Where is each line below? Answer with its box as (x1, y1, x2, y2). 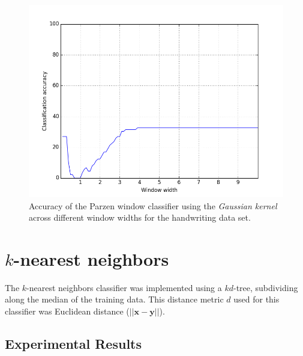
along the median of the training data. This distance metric (5, 293, 224, 305)
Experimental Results (5, 334, 142, 353)
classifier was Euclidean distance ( (5, 305, 130, 318)
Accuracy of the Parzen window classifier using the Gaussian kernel (29, 199, 277, 212)
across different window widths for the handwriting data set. (29, 211, 251, 224)
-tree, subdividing (233, 281, 298, 293)
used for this (233, 293, 280, 305)
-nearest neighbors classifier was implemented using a (26, 281, 222, 293)
